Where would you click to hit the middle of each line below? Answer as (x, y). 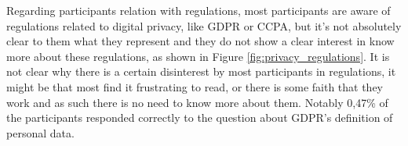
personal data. (40, 132)
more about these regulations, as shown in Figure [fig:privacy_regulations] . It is (198, 56)
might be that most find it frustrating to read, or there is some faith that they (195, 86)
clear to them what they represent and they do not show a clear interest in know (200, 41)
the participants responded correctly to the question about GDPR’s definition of (200, 118)
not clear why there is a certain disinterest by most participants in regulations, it (201, 71)
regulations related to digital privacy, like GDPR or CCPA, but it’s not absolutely (204, 25)
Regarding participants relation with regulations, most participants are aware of (199, 10)
